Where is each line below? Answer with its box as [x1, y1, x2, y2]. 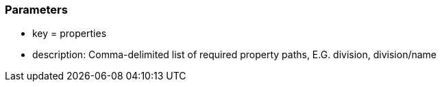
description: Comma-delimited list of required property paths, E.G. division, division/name [32, 49, 437, 61]
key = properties [32, 27, 107, 40]
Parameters [5, 3, 68, 16]
